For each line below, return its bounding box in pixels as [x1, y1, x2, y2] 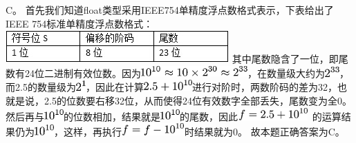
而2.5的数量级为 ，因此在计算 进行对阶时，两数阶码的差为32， [6, 80, 337, 94]
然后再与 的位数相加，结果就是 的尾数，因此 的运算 [6, 109, 341, 123]
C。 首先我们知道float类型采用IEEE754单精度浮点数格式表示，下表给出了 [6, 3, 334, 16]
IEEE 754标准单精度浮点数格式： [6, 16, 153, 30]
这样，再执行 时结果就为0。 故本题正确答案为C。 [63, 124, 345, 139]
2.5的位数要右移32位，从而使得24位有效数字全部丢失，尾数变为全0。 [44, 93, 352, 107]
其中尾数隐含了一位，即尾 [232, 52, 348, 66]
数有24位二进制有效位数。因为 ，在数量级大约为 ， [6, 65, 349, 80]
